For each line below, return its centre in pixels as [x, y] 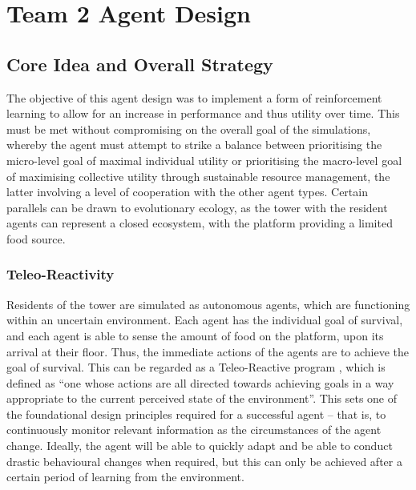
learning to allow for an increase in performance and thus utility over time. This [203, 113]
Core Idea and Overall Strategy [140, 64]
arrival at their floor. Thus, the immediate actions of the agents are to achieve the [208, 351]
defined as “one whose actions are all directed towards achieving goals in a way [200, 382]
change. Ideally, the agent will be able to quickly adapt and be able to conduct [200, 446]
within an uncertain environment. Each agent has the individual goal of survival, [205, 320]
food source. [36, 238]
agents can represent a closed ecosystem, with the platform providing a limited [200, 223]
